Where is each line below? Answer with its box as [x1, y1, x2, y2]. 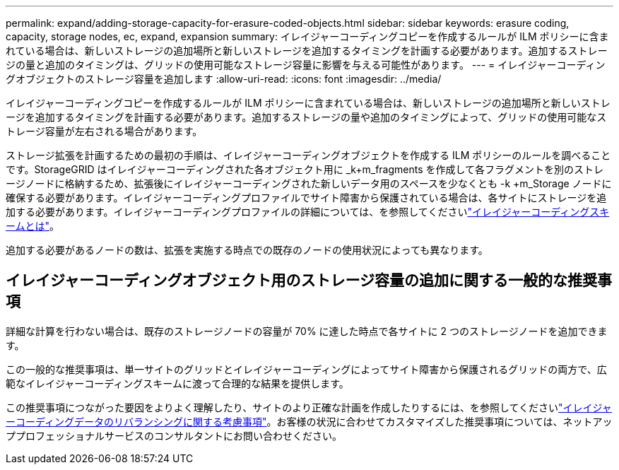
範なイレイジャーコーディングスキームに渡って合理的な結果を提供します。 [6, 377, 349, 389]
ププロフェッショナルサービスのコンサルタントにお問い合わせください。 [6, 429, 342, 442]
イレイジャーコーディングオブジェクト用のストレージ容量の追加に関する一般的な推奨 [6, 271, 598, 290]
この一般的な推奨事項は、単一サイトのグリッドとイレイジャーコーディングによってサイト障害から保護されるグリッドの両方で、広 [6, 363, 607, 375]
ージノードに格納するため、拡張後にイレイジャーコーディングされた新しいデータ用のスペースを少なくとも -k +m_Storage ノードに [6, 177, 612, 189]
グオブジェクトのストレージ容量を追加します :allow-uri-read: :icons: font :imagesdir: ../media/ [6, 73, 442, 85]
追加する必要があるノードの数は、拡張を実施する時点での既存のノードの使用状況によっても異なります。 [6, 244, 488, 256]
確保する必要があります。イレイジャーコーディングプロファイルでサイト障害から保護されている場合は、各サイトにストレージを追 [6, 192, 607, 204]
